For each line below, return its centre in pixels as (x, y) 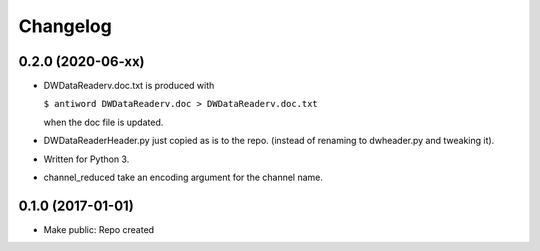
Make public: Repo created (99, 229)
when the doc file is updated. (103, 122)
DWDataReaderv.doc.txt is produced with (129, 86)
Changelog (65, 26)
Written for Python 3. (86, 159)
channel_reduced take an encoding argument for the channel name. (183, 177)
